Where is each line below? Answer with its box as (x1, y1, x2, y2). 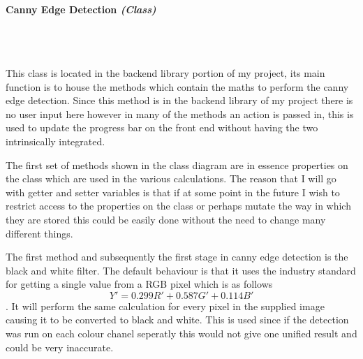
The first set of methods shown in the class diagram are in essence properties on (6, 157, 348, 172)
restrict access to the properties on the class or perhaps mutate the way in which (6, 198, 351, 213)
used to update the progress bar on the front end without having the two (6, 120, 318, 135)
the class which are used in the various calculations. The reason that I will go (6, 171, 336, 186)
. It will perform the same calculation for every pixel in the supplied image (6, 298, 325, 313)
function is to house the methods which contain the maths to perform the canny (6, 79, 349, 94)
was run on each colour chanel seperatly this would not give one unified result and (6, 326, 357, 341)
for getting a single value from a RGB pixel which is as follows (6, 277, 273, 291)
